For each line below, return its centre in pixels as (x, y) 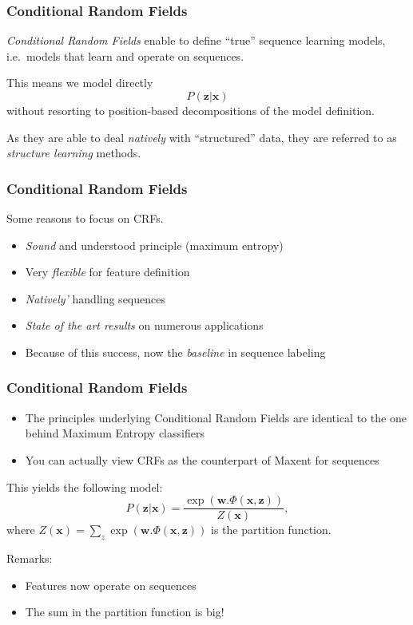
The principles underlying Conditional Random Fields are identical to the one (216, 417)
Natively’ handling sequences (95, 298)
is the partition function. (271, 530)
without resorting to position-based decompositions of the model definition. (191, 110)
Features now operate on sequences (111, 585)
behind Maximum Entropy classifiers (115, 433)
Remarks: (30, 558)
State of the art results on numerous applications (144, 325)
